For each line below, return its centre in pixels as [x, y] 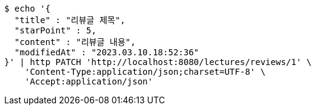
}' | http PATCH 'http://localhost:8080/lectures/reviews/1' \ [158, 62]
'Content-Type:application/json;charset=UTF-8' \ [145, 72]
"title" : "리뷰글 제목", [70, 20]
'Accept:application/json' [89, 81]
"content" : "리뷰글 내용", [75, 42]
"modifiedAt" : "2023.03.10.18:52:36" [107, 52]
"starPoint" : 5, [55, 30]
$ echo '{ [27, 9]
